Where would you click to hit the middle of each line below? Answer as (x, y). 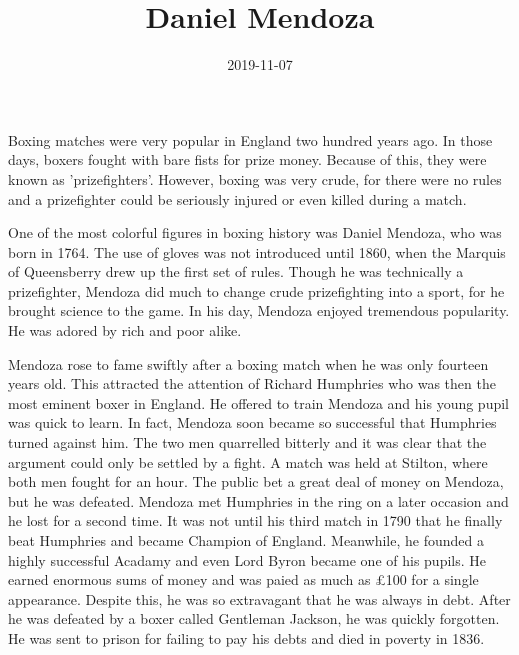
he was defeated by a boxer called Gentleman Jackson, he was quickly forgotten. (254, 618)
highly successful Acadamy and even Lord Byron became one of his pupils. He (247, 559)
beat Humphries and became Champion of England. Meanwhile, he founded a (246, 540)
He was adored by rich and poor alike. (125, 330)
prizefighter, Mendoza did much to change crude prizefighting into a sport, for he (256, 290)
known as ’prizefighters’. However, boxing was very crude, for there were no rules (255, 178)
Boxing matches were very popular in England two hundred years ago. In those (250, 139)
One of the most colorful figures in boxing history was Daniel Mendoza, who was (255, 232)
